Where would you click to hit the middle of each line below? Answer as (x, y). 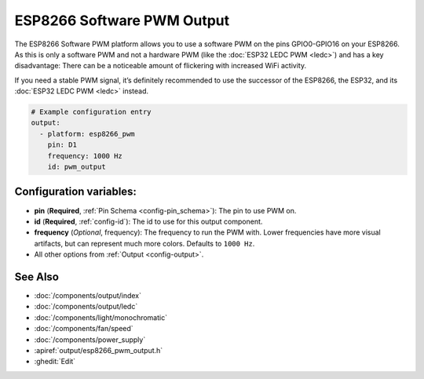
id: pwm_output (77, 167)
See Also (37, 277)
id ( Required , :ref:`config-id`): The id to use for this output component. (148, 221)
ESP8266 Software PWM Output (122, 20)
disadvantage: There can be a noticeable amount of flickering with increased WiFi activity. (160, 66)
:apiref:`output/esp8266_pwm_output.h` (99, 350)
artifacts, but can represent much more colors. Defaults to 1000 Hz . (144, 243)
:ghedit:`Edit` (55, 362)
